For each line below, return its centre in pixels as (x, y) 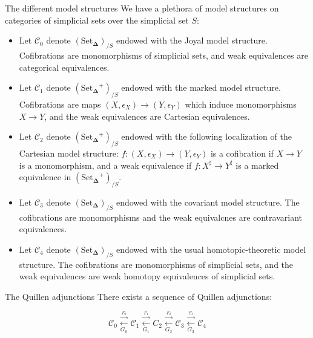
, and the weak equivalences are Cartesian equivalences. (147, 116)
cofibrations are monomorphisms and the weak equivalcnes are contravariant (160, 217)
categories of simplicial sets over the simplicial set (97, 20)
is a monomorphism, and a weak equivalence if (105, 165)
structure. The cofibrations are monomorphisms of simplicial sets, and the (156, 264)
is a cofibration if (242, 153)
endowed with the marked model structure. (201, 87)
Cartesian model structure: (69, 153)
